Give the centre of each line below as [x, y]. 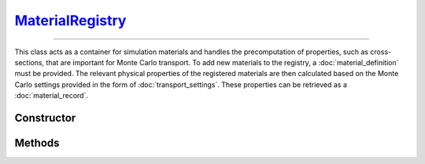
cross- [381, 52]
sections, [30, 62]
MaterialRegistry [70, 20]
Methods [37, 142]
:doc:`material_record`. [51, 96]
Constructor [45, 118]
